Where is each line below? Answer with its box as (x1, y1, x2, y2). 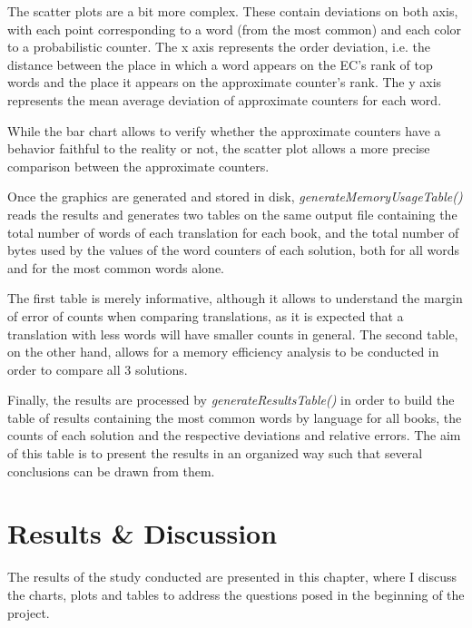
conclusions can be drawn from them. (7, 461, 215, 480)
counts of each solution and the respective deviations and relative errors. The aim (7, 426, 461, 445)
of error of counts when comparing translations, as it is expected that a (7, 306, 404, 325)
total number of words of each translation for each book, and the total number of (7, 222, 459, 241)
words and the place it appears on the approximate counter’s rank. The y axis (7, 73, 442, 92)
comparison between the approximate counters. (7, 156, 270, 175)
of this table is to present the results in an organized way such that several (7, 444, 423, 463)
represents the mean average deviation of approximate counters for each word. (7, 90, 442, 109)
